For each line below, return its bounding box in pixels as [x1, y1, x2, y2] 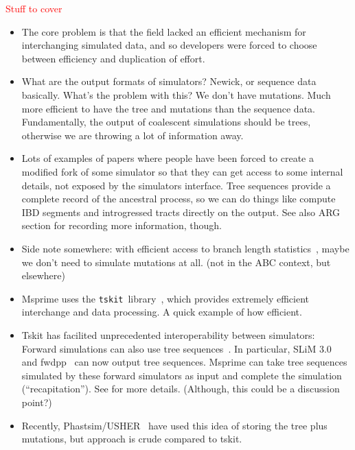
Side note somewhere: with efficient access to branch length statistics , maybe [21, 241, 350, 255]
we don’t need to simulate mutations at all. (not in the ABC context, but [21, 254, 331, 269]
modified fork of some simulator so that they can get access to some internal [21, 164, 343, 178]
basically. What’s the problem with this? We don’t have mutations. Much [21, 87, 331, 102]
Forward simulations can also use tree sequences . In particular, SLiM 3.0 [21, 341, 332, 355]
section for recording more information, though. [21, 218, 222, 233]
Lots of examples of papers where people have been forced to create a [21, 151, 314, 165]
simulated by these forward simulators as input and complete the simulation [21, 368, 342, 382]
